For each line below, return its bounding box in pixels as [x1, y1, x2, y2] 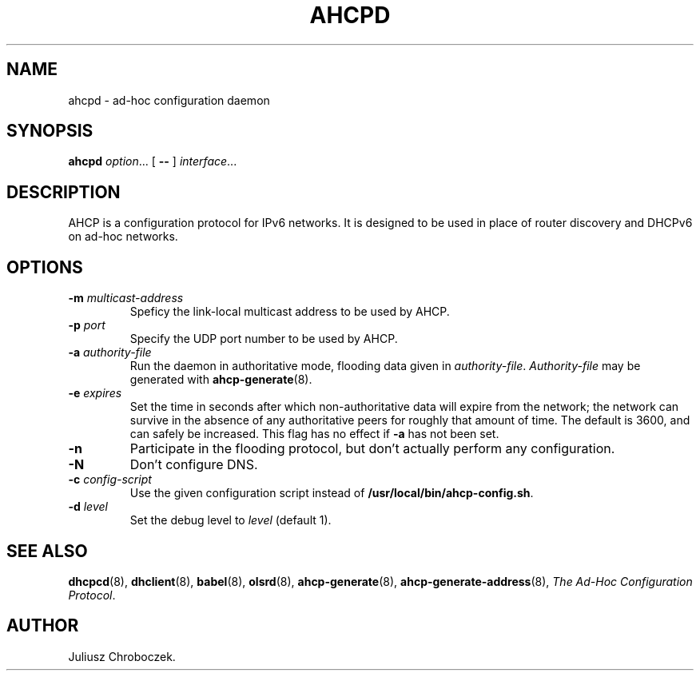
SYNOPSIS [6, 121, 93, 141]
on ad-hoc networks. [68, 229, 178, 244]
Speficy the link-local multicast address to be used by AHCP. [129, 305, 450, 319]
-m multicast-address [68, 291, 184, 305]
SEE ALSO [6, 540, 88, 561]
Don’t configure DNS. [129, 456, 258, 473]
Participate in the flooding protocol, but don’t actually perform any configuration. [129, 440, 615, 457]
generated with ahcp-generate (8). [129, 372, 312, 387]
